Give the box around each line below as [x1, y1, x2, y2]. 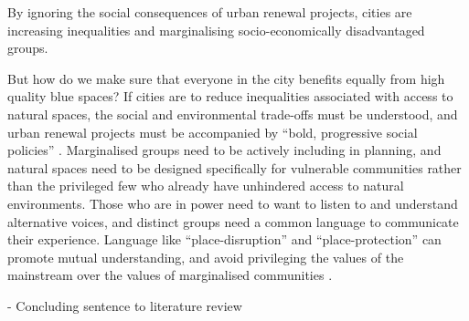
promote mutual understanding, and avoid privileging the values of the [7, 247, 404, 266]
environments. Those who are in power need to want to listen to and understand [7, 193, 458, 212]
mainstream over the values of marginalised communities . [7, 265, 333, 285]
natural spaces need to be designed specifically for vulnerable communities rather [7, 158, 462, 177]
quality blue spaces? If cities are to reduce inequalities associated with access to [7, 87, 453, 106]
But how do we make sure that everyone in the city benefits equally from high [7, 68, 445, 88]
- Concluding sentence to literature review [7, 295, 242, 315]
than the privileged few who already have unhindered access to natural [7, 176, 404, 195]
